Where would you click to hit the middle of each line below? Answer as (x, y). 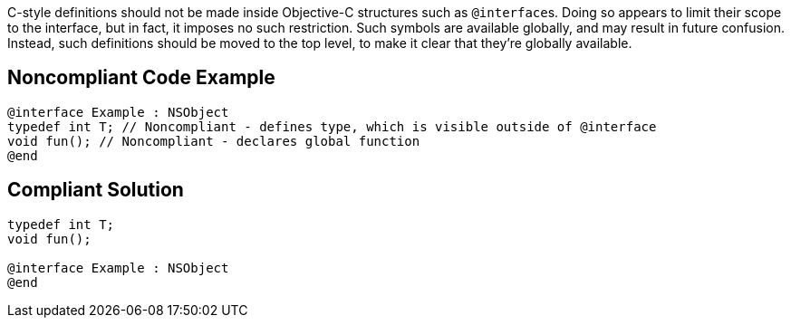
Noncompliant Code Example (141, 78)
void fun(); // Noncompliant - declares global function (214, 141)
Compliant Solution (96, 190)
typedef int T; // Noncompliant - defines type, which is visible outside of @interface (332, 126)
